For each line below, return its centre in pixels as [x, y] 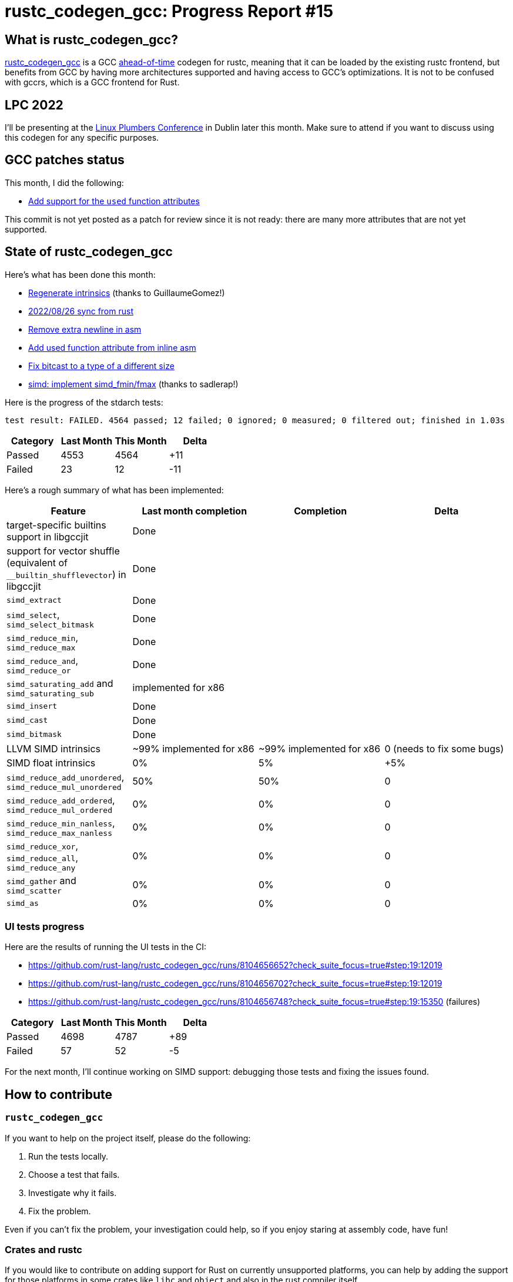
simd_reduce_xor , [43, 846]
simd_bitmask [34, 735]
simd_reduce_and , [43, 660]
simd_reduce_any [41, 868]
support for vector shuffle [63, 551]
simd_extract [34, 600]
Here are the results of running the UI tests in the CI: [106, 947]
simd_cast [27, 720]
